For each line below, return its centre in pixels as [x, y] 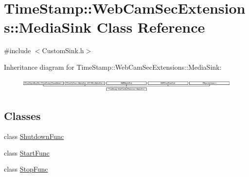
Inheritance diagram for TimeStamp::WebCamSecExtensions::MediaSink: [113, 67]
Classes [22, 116]
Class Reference [151, 27]
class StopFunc [26, 169]
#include [18, 50]
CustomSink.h [63, 50]
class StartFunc [27, 152]
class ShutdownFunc [34, 136]
